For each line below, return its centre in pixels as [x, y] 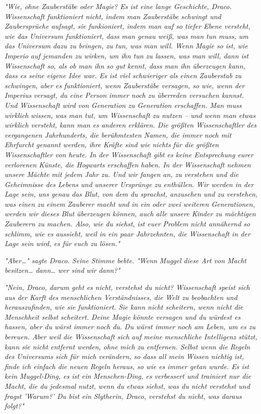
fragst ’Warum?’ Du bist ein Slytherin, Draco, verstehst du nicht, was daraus [123, 396]
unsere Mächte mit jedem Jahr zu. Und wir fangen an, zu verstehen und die [122, 174]
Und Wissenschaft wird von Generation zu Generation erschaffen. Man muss [123, 105]
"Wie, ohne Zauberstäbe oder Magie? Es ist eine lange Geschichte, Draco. [118, 6]
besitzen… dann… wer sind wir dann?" [62, 270]
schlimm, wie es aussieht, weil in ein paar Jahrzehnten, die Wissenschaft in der [127, 233]
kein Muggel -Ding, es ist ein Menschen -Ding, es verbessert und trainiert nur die [128, 376]
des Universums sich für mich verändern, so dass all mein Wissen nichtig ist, [124, 356]
